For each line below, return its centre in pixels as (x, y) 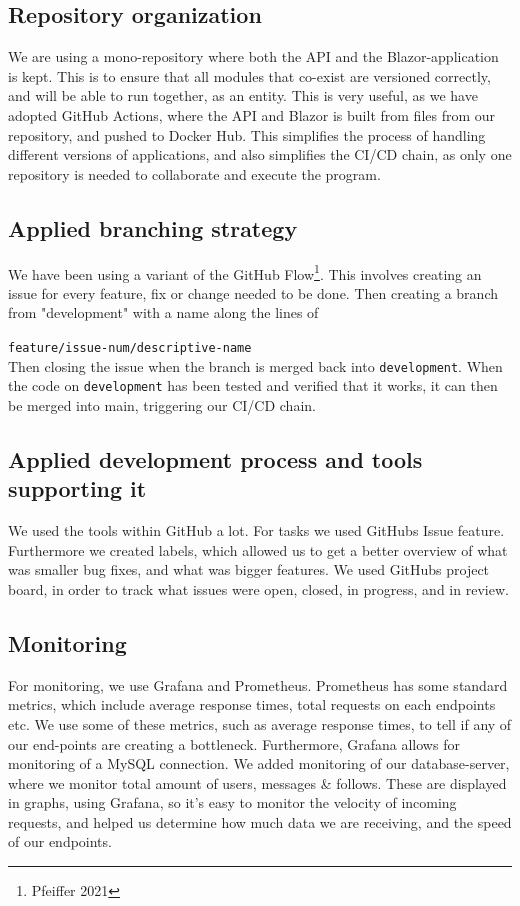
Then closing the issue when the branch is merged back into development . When (255, 365)
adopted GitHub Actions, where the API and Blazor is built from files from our (252, 114)
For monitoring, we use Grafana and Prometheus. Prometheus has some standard (258, 684)
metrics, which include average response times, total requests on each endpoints (252, 704)
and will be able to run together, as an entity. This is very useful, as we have (243, 95)
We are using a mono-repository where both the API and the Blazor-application (253, 56)
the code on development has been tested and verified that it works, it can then (253, 385)
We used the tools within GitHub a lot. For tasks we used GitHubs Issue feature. (256, 530)
